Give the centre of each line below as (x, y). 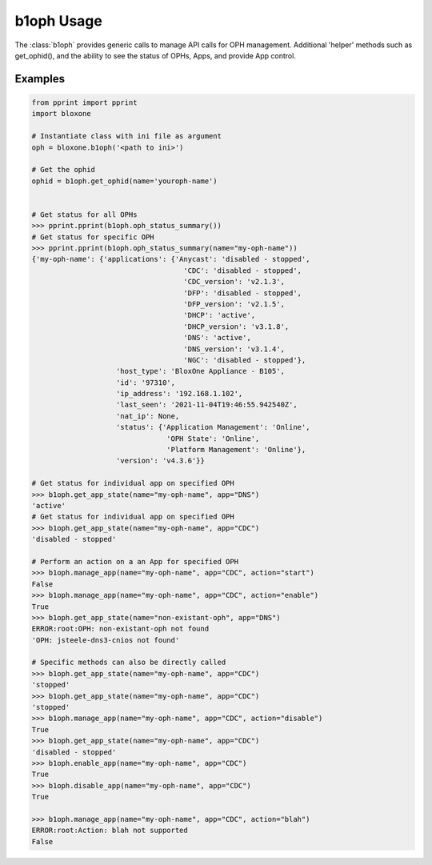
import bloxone (61, 114)
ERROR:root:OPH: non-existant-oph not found (120, 629)
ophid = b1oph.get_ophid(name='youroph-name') (124, 181)
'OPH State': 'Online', (213, 439)
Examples (40, 79)
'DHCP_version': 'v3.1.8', (236, 326)
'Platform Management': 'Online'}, (236, 450)
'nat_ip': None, (148, 416)
